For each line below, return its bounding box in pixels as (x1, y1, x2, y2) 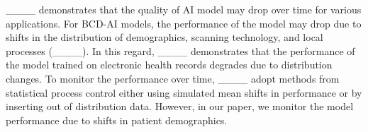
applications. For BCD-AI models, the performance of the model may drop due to (6, 16, 362, 30)
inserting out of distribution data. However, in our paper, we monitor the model (6, 99, 354, 114)
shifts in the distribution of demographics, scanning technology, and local (6, 30, 323, 44)
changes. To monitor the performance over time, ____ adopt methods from (6, 71, 340, 85)
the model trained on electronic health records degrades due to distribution (6, 57, 333, 72)
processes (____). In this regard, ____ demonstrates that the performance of (6, 43, 355, 58)
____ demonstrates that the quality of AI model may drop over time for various (6, 2, 362, 16)
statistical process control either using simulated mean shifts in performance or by (6, 85, 362, 100)
